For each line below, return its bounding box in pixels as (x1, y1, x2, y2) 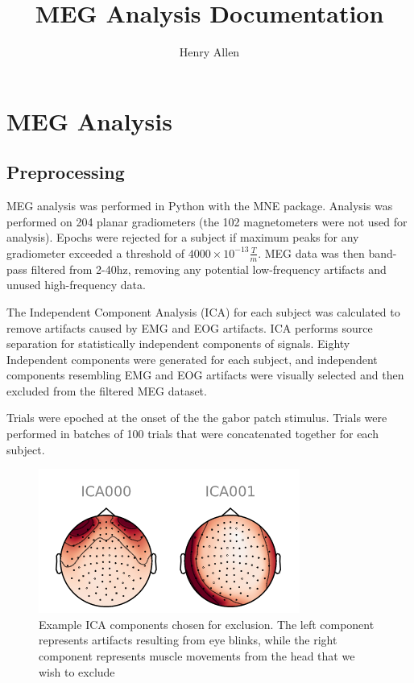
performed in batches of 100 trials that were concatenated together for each (6, 425, 379, 442)
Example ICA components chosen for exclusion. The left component (39, 615, 375, 632)
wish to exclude (39, 663, 115, 680)
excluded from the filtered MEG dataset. (6, 382, 207, 399)
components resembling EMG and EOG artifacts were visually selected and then (6, 366, 404, 383)
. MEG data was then (258, 244, 365, 261)
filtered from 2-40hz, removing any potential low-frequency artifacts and (31, 260, 387, 277)
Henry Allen (179, 43, 240, 60)
